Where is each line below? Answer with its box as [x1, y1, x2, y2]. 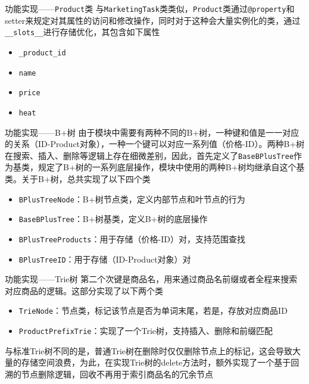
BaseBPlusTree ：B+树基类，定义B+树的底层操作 [18, 213, 208, 225]
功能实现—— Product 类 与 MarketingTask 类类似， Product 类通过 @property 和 [5, 2, 295, 14]
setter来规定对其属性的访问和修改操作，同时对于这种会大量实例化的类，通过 [5, 14, 301, 26]
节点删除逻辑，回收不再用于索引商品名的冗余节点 [21, 367, 213, 380]
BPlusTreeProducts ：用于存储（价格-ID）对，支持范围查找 [18, 232, 245, 245]
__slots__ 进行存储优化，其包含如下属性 [5, 26, 160, 38]
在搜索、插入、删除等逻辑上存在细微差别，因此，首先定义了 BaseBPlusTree [5, 149, 294, 161]
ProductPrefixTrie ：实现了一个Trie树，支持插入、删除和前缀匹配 [18, 324, 273, 337]
